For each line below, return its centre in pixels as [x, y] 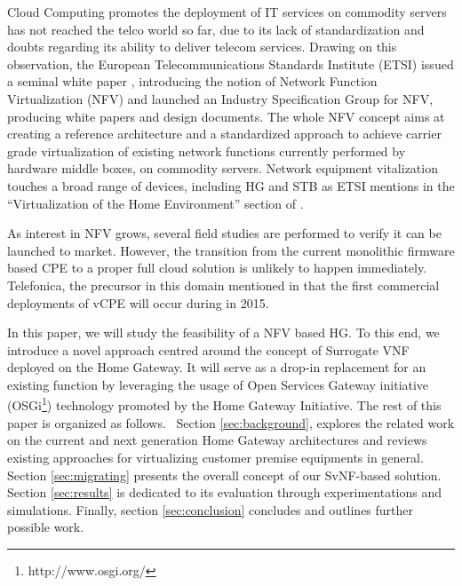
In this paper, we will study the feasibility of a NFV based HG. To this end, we [223, 333]
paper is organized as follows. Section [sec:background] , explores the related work [231, 422]
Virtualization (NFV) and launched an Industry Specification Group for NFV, [220, 98]
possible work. [46, 527]
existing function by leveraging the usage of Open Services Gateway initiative [218, 384]
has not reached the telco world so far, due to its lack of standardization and [216, 29]
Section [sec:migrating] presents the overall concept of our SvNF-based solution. [224, 475]
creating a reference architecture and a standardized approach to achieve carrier [224, 134]
